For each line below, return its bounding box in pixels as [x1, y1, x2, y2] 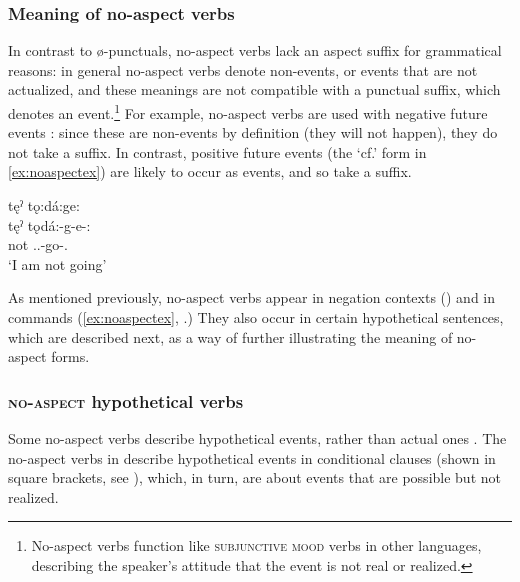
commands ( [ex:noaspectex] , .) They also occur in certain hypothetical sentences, [8, 307, 504, 327]
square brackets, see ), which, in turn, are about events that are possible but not [8, 467, 501, 488]
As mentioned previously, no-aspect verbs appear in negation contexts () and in [8, 287, 496, 308]
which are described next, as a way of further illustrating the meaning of [8, 326, 453, 347]
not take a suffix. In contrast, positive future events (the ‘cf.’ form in [8, 141, 427, 162]
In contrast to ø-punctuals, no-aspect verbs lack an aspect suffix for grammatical [8, 40, 502, 61]
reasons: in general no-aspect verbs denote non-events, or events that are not [8, 59, 478, 80]
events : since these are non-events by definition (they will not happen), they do [8, 122, 498, 143]
